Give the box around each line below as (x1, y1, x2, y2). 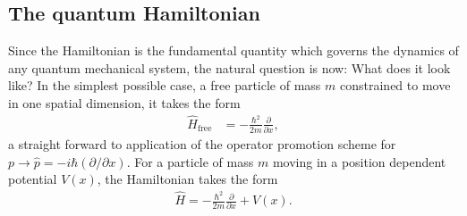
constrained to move (340, 76, 451, 95)
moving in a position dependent (272, 152, 446, 170)
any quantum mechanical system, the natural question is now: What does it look (8, 58, 451, 77)
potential (8, 170, 57, 188)
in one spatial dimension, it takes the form (8, 93, 241, 112)
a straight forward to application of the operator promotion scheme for (8, 135, 396, 154)
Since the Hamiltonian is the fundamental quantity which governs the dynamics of (8, 41, 459, 60)
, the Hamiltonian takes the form (97, 170, 278, 188)
